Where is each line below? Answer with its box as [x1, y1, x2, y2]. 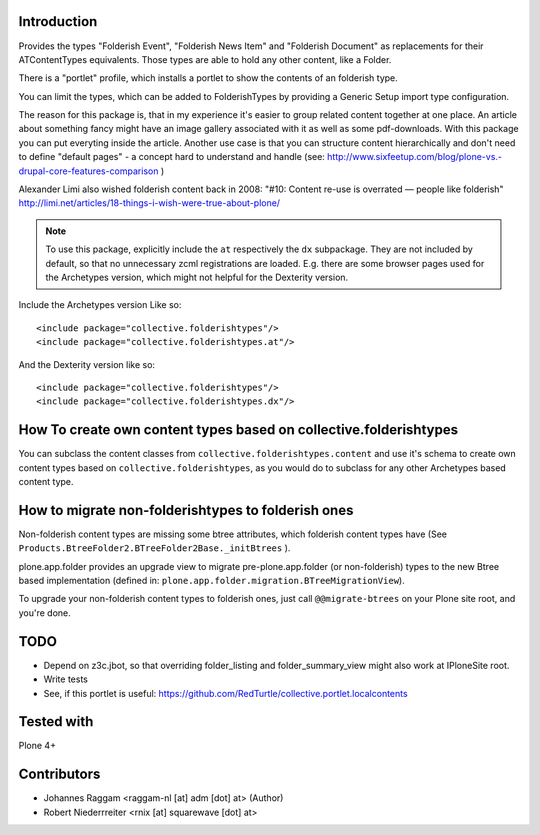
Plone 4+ [18, 740, 57, 752]
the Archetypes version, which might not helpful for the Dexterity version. [45, 271, 349, 283]
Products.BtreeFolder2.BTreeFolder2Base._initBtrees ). [18, 542, 291, 554]
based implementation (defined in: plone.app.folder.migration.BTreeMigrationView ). [18, 575, 405, 587]
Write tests [43, 673, 89, 685]
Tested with [18, 713, 94, 730]
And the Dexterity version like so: [18, 358, 155, 370]
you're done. [18, 606, 72, 619]
